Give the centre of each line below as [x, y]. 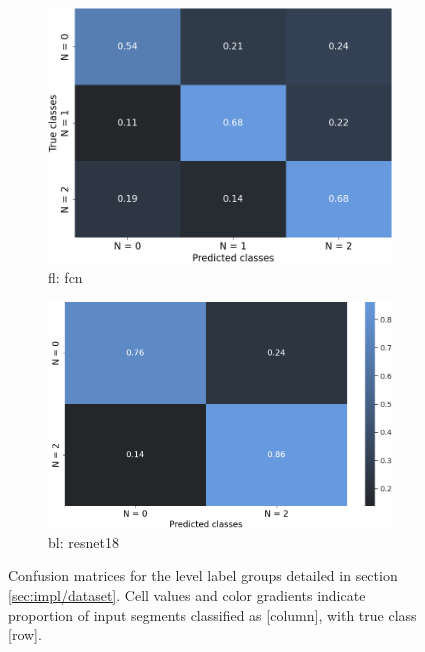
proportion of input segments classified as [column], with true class [212, 614]
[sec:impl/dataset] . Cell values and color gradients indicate [187, 595]
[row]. [25, 634]
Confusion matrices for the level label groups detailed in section [203, 575]
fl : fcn [65, 277]
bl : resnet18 [83, 541]
